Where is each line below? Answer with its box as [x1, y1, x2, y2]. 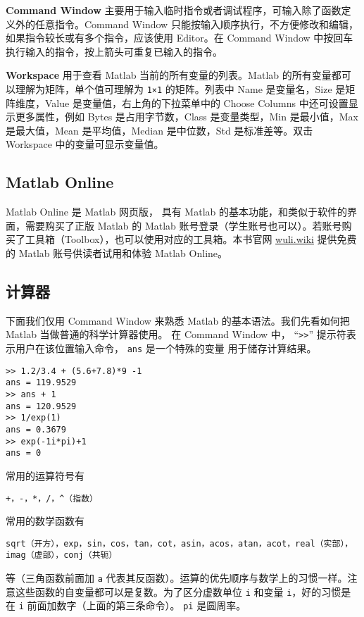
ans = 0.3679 [6, 424, 66, 435]
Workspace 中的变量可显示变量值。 [6, 137, 164, 151]
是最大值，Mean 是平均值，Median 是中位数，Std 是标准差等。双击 [6, 123, 313, 137]
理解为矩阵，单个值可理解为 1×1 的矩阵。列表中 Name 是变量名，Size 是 [15, 81, 346, 96]
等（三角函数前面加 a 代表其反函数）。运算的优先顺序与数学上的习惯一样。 [6, 571, 348, 585]
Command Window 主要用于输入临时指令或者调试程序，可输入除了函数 [6, 3, 341, 17]
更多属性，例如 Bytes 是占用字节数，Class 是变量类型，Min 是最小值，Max [15, 109, 358, 124]
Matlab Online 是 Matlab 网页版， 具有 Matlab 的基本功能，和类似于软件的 [6, 204, 347, 219]
